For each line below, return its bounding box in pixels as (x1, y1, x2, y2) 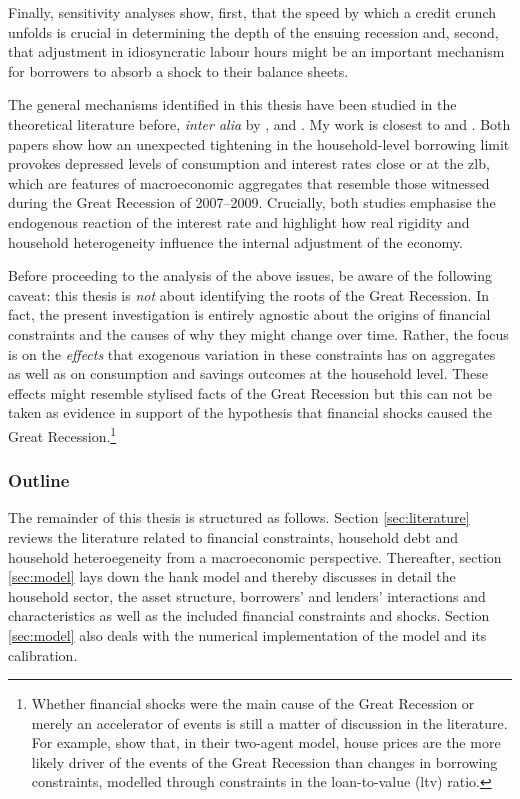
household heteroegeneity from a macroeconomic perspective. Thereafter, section (8, 546, 502, 567)
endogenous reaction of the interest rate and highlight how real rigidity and (8, 211, 470, 232)
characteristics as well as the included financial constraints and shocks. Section (8, 605, 490, 626)
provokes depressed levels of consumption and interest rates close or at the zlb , (8, 153, 490, 174)
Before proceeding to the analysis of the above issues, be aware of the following (8, 265, 493, 286)
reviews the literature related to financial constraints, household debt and (8, 526, 459, 547)
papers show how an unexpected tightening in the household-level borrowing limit (8, 133, 510, 154)
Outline (8, 468, 70, 493)
